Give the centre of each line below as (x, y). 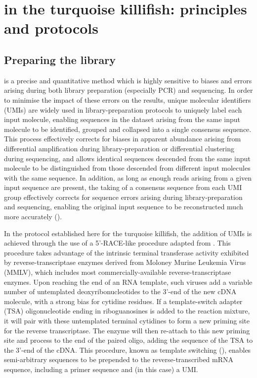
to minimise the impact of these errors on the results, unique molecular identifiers (128, 99)
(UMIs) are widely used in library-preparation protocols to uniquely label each (123, 109)
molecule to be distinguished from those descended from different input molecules (127, 168)
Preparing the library (60, 59)
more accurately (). (33, 217)
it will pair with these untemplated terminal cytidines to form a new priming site (127, 321)
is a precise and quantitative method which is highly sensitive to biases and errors (128, 80)
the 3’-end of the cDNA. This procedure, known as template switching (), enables (128, 349)
